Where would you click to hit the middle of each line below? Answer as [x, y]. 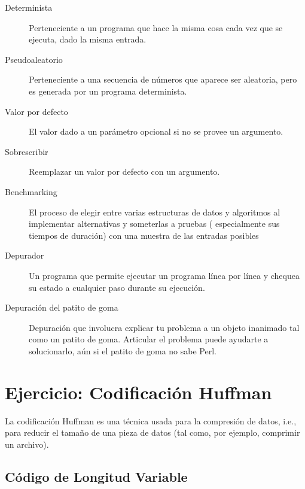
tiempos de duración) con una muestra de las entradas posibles [144, 235]
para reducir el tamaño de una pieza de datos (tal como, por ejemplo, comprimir [152, 432]
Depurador [25, 255]
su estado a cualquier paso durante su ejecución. [117, 287]
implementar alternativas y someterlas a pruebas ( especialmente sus [154, 224]
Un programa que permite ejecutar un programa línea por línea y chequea [164, 275]
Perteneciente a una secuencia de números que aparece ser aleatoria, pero [163, 79]
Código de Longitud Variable [96, 476]
